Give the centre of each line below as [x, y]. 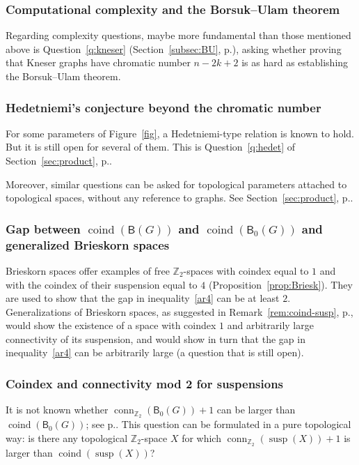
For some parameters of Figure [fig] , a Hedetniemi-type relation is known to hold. [180, 133]
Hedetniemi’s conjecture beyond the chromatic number [163, 107]
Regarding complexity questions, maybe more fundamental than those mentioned [178, 35]
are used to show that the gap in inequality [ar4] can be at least [143, 298]
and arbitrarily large [270, 325]
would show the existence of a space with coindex [111, 325]
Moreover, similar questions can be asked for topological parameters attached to [176, 184]
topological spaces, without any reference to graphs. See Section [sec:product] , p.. [179, 198]
